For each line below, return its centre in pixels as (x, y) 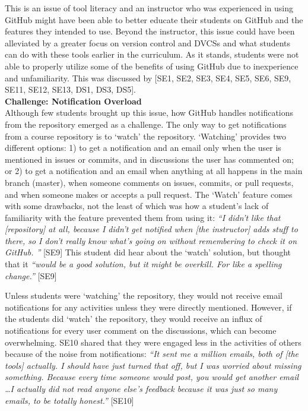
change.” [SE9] (31, 275)
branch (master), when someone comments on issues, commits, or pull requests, (149, 182)
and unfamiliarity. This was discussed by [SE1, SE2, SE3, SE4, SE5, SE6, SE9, (148, 78)
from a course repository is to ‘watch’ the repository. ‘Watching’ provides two (145, 136)
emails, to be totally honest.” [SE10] (69, 400)
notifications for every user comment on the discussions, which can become (141, 331)
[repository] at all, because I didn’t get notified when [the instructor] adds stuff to (151, 229)
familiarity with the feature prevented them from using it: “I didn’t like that (143, 217)
